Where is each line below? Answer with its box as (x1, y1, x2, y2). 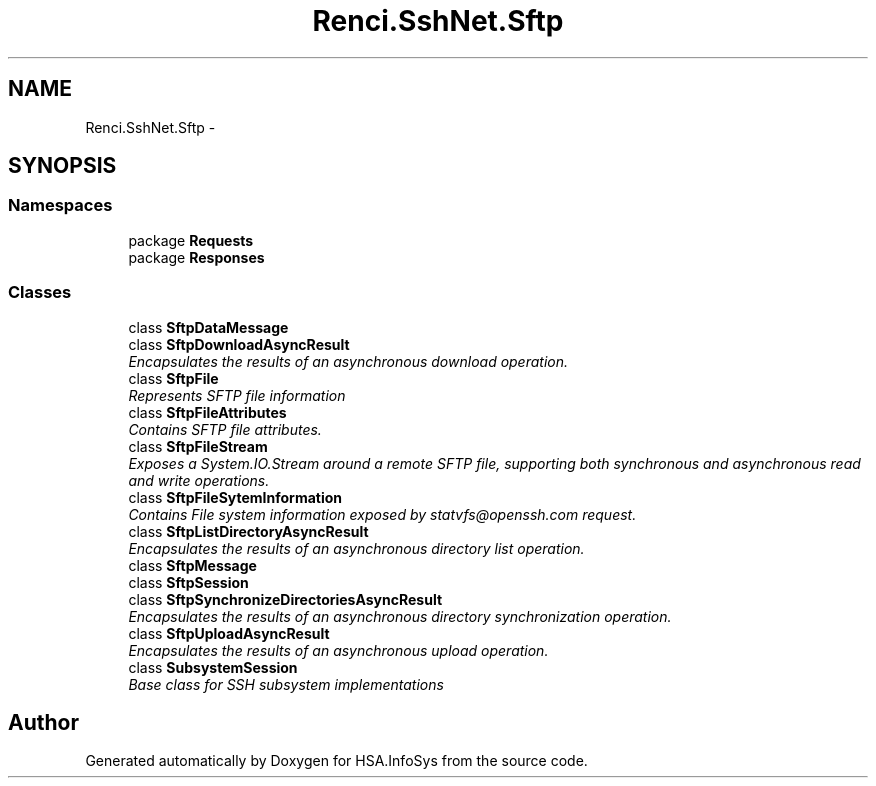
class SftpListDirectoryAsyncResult (128, 522, 369, 540)
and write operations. (128, 471, 270, 489)
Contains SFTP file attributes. (128, 420, 322, 438)
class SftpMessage (128, 556, 257, 574)
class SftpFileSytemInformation (128, 488, 343, 506)
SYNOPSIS (8, 153, 117, 179)
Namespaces (8, 195, 113, 216)
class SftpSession (128, 573, 249, 591)
